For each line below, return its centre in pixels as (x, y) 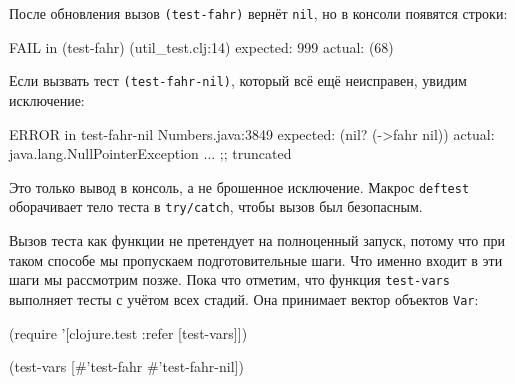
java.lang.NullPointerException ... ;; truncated (150, 153)
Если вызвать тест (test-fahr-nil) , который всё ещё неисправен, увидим (238, 80)
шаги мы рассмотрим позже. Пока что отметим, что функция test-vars (229, 279)
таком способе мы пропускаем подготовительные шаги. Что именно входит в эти (256, 259)
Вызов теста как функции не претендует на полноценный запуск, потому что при (257, 240)
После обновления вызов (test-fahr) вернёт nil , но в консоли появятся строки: (258, 13)
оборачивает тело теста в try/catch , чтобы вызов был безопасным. (216, 206)
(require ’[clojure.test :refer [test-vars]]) (128, 332)
